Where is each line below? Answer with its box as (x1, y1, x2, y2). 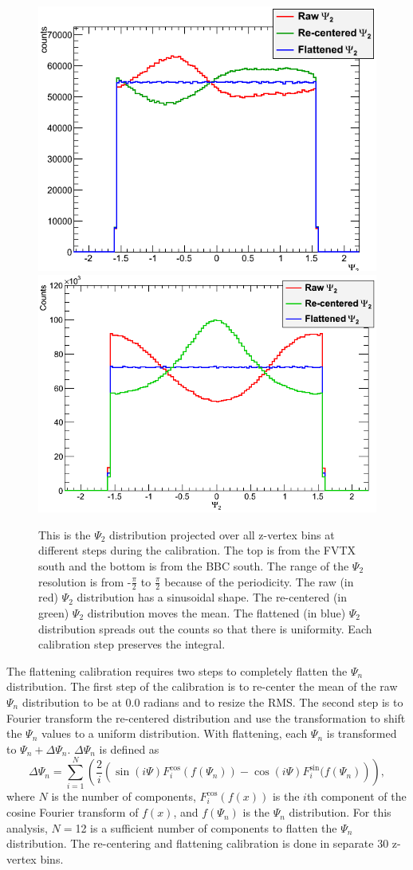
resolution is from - (38, 573, 132, 590)
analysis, (6, 819, 48, 836)
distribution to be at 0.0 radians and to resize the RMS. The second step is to (22, 693, 403, 710)
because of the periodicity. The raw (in (164, 573, 354, 590)
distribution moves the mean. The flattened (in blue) (87, 604, 346, 621)
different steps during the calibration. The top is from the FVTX (38, 542, 356, 558)
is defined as (99, 740, 159, 757)
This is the (38, 526, 91, 543)
